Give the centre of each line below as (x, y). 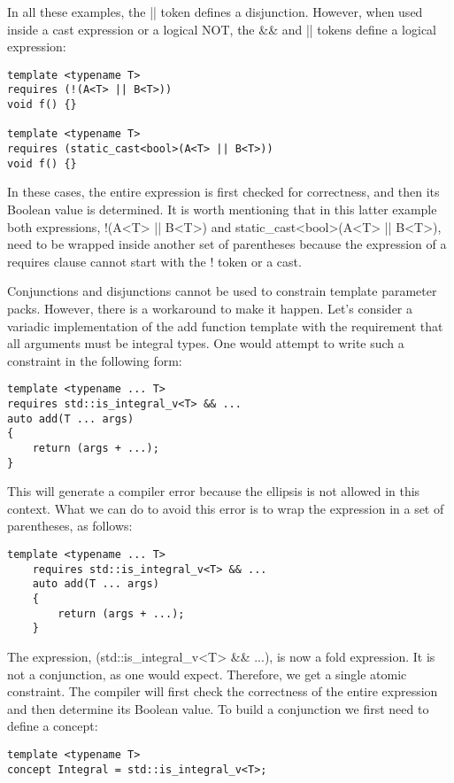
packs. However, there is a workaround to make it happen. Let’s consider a (210, 308)
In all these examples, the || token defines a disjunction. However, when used (215, 12)
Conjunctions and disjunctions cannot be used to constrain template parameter (222, 291)
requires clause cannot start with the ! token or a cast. (154, 261)
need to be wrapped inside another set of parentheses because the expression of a (227, 244)
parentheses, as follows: (70, 526)
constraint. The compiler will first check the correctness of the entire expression (223, 691)
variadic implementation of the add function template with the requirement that (225, 326)
